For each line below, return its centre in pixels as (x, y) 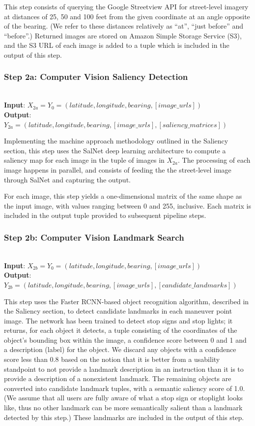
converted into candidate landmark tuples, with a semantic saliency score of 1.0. (125, 388)
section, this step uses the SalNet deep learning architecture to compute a (115, 150)
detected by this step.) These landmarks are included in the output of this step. (124, 417)
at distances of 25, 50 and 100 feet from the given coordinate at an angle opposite (127, 16)
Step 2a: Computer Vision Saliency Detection (96, 77)
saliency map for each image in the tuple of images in (84, 160)
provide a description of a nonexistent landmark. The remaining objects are (118, 378)
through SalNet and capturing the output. (67, 179)
